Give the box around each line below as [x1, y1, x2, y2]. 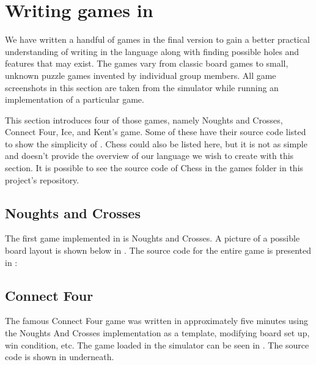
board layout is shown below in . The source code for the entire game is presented [5, 244, 312, 257]
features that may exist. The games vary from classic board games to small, [5, 57, 288, 70]
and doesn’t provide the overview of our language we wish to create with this [5, 149, 294, 162]
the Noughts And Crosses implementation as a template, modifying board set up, [5, 326, 310, 339]
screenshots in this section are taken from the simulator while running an [5, 81, 279, 94]
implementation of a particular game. [5, 93, 144, 106]
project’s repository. [5, 173, 79, 186]
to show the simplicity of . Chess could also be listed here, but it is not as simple [5, 137, 307, 150]
